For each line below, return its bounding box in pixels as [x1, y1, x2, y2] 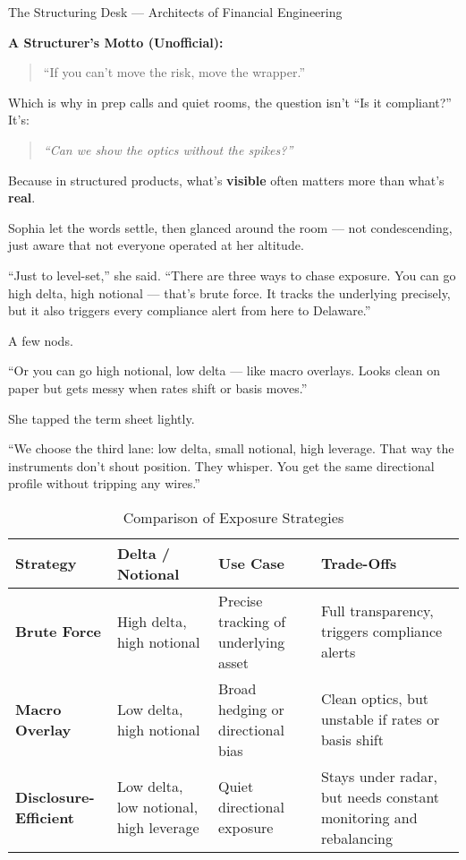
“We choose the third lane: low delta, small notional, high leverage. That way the [8, 439, 454, 458]
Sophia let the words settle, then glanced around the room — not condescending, [8, 218, 453, 236]
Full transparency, [320, 600, 434, 622]
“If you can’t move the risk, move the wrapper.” [43, 63, 306, 82]
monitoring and [320, 806, 418, 828]
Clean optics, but [320, 688, 429, 709]
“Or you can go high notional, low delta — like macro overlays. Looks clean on [8, 361, 441, 380]
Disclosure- [15, 786, 95, 807]
